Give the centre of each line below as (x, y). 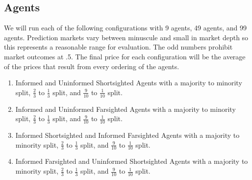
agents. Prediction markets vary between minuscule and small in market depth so (126, 37)
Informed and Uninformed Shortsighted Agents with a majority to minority (129, 83)
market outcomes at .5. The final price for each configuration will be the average (125, 56)
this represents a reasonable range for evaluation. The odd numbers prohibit (118, 47)
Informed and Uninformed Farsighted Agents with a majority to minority (126, 109)
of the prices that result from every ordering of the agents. (92, 66)
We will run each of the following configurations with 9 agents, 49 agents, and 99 (125, 28)
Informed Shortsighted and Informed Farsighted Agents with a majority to (127, 135)
